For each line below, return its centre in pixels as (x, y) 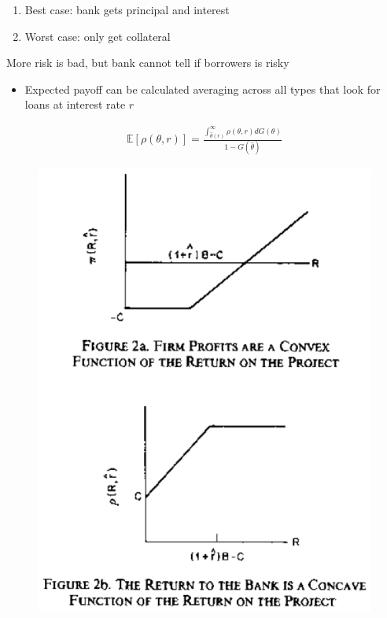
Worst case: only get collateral (98, 36)
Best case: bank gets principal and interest (127, 9)
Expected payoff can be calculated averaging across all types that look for (203, 89)
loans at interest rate (75, 104)
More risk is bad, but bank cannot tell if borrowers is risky (148, 63)
